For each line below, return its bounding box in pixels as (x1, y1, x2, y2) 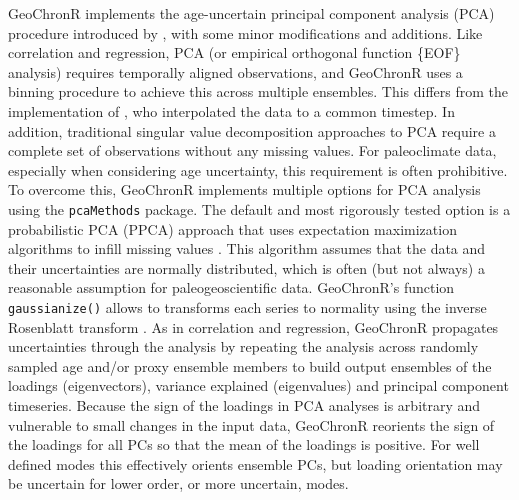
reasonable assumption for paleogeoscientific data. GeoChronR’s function (8, 277, 455, 298)
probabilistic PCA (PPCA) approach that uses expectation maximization (8, 218, 457, 239)
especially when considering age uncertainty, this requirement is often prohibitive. (8, 159, 508, 180)
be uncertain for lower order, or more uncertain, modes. (8, 473, 349, 494)
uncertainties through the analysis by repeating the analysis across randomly (8, 336, 479, 357)
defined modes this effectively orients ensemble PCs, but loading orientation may (8, 453, 503, 474)
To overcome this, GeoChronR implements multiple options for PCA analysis (8, 179, 481, 200)
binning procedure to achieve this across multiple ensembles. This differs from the (8, 81, 509, 102)
